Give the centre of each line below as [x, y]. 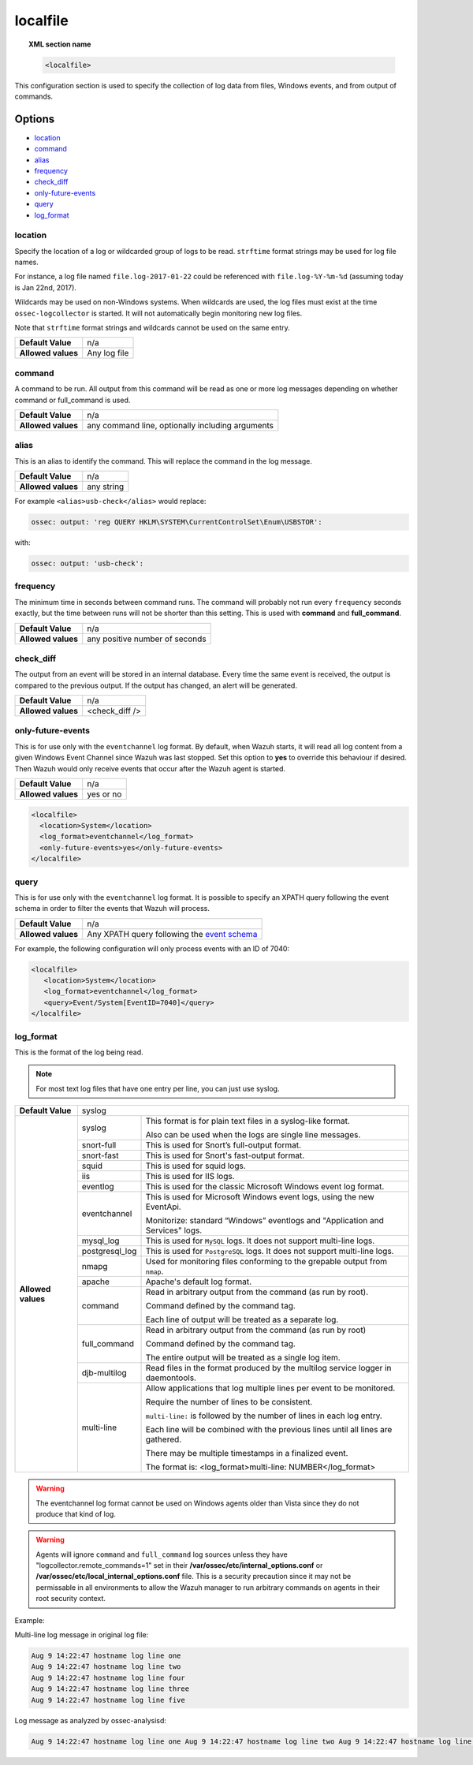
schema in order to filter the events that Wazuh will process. [112, 909]
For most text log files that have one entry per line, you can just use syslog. [158, 1088]
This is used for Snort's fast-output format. [225, 1155]
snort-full [99, 1145]
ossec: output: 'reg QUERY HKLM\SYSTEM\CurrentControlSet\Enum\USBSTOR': [177, 522]
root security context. [71, 1599]
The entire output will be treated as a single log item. [243, 1358]
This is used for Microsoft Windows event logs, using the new [260, 1197]
